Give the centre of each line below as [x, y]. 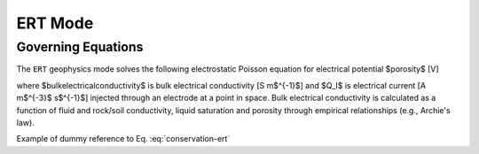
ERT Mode [55, 23]
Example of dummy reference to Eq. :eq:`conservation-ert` [123, 139]
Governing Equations [80, 47]
